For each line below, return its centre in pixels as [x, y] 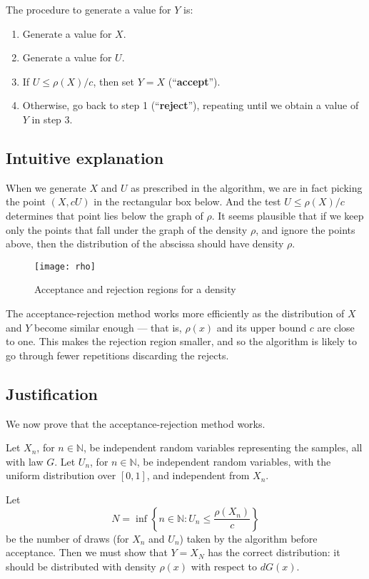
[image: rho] [65, 266]
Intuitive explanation [85, 157]
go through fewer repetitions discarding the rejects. [117, 355]
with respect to [224, 566]
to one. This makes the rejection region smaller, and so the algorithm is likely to [182, 341]
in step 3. [52, 119]
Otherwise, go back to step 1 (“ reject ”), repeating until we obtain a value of [191, 105]
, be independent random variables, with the [234, 461]
